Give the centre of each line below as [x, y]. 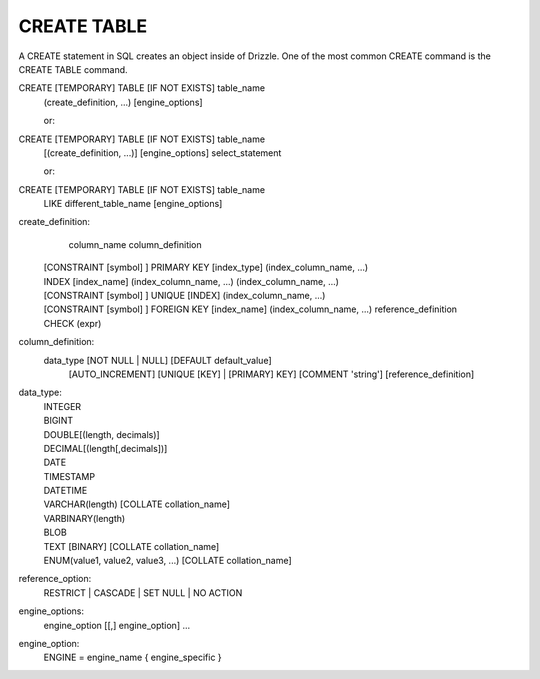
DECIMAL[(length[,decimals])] [105, 448]
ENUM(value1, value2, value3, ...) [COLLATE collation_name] [167, 561]
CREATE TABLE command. [73, 69]
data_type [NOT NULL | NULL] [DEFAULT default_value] [157, 360]
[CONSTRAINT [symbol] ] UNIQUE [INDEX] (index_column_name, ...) [184, 296]
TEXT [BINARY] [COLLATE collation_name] [131, 546]
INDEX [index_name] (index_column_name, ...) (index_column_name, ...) [191, 281]
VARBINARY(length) [84, 518]
